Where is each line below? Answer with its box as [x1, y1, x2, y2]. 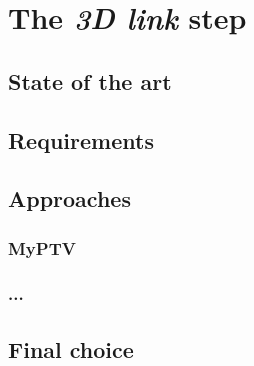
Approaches [8, 183, 131, 214]
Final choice [8, 333, 134, 364]
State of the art [8, 65, 172, 96]
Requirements [8, 124, 154, 155]
